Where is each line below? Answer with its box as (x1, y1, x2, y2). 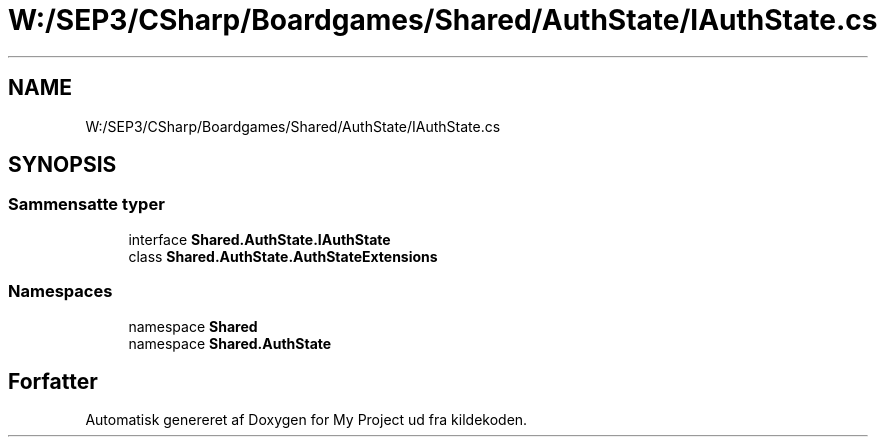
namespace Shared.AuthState (128, 334, 332, 352)
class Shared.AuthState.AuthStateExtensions (128, 247, 438, 265)
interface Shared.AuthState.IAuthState (128, 230, 391, 248)
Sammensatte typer (8, 194, 165, 215)
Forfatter (8, 368, 98, 394)
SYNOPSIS (8, 152, 117, 178)
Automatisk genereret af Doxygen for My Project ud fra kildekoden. (85, 411, 528, 429)
